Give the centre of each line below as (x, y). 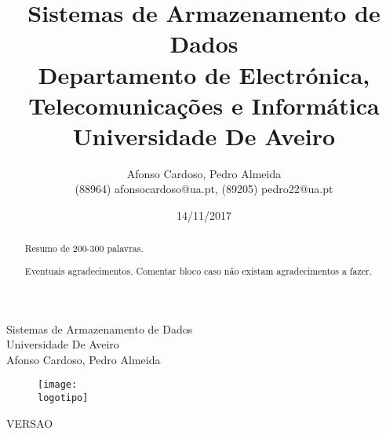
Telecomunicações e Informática (204, 105)
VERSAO (30, 423)
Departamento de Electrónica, (204, 74)
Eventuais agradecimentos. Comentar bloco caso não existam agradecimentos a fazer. (198, 271)
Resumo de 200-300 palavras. (84, 248)
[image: (58, 385)
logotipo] (63, 398)
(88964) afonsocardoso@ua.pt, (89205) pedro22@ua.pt (204, 189)
